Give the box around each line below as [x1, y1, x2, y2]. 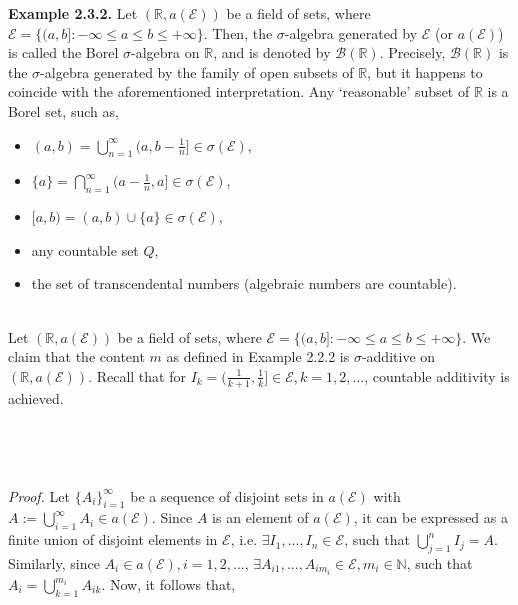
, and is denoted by [213, 42, 331, 63]
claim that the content [8, 346, 145, 367]
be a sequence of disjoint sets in [130, 485, 324, 506]
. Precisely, [379, 42, 446, 63]
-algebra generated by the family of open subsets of [40, 61, 354, 82]
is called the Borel [8, 42, 119, 63]
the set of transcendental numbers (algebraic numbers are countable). [31, 273, 457, 294]
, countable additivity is [364, 365, 510, 386]
